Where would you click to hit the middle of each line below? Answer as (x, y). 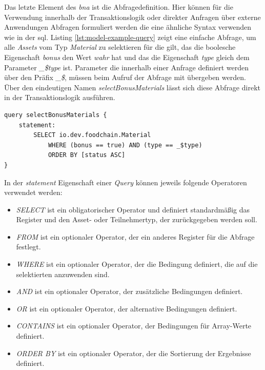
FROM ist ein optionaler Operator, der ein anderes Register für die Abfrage (135, 236)
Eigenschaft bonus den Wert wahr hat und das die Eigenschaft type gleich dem (127, 57)
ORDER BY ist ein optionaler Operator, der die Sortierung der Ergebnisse (134, 353)
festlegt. (28, 247)
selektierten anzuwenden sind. (63, 274)
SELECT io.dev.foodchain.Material (92, 135)
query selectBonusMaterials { (56, 115)
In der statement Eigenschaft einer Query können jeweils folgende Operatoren (126, 182)
